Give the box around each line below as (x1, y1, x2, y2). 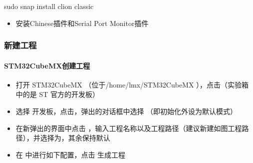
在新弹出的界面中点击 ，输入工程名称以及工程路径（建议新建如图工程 (15, 122, 242, 133)
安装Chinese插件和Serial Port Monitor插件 (15, 17, 149, 28)
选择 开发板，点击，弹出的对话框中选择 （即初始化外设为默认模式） (15, 106, 238, 116)
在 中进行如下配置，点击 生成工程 (15, 149, 126, 159)
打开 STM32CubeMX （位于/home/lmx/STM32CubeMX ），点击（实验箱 (15, 79, 249, 89)
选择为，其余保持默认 (40, 132, 110, 143)
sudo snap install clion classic (4, 1, 94, 11)
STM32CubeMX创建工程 (4, 60, 90, 70)
